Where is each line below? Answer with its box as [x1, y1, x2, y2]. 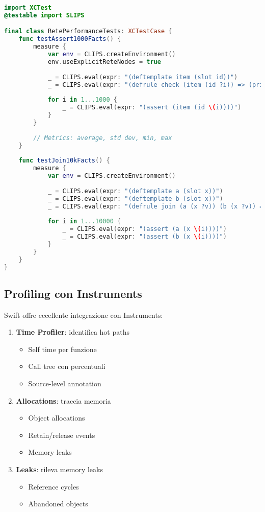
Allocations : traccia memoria [16, 395, 111, 406]
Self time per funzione [28, 343, 97, 354]
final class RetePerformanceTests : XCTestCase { [4, 28, 172, 35]
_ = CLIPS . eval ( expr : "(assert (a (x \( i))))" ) [62, 225, 227, 233]
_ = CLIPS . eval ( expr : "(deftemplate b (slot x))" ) [47, 195, 223, 202]
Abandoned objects [28, 498, 88, 509]
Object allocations [28, 412, 85, 423]
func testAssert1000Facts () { [18, 35, 121, 43]
